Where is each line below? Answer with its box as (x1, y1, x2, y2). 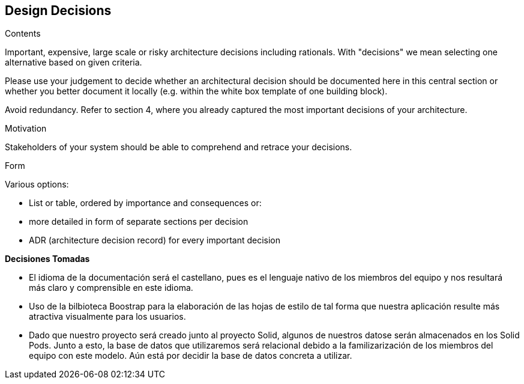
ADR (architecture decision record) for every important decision (29, 235, 281, 246)
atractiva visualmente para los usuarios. (29, 311, 186, 322)
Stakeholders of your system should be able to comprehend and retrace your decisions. (5, 142, 352, 153)
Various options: (5, 179, 69, 190)
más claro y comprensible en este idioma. (29, 282, 193, 293)
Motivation (5, 123, 47, 134)
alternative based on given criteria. (5, 57, 142, 68)
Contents (5, 28, 41, 39)
